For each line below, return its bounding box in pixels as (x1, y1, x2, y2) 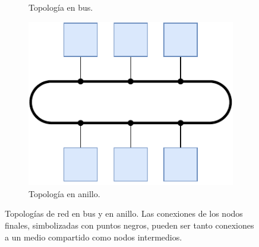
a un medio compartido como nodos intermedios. (5, 230, 182, 243)
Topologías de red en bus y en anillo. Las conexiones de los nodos (5, 207, 243, 220)
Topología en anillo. (29, 187, 100, 199)
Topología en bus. (29, 1, 93, 13)
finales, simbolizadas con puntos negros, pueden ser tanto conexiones (5, 218, 254, 231)
